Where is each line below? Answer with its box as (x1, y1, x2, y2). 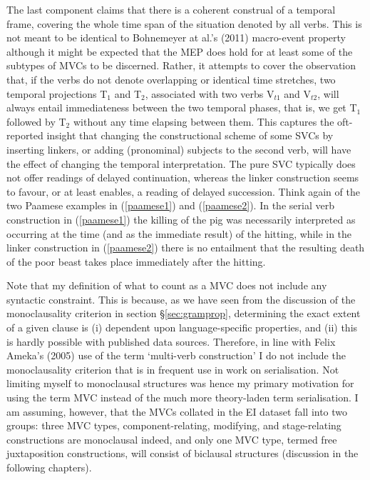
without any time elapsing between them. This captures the (73, 114, 334, 129)
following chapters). (6, 460, 92, 474)
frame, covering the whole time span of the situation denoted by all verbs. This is (6, 16, 362, 31)
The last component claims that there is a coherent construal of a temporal (6, 2, 336, 16)
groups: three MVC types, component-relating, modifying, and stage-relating (6, 418, 341, 433)
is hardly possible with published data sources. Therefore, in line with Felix (6, 334, 336, 349)
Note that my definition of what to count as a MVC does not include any (6, 278, 327, 293)
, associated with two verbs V (145, 86, 274, 101)
